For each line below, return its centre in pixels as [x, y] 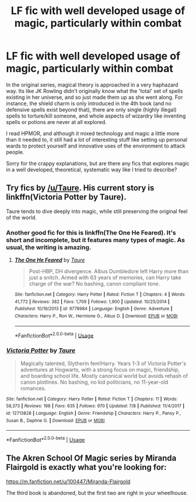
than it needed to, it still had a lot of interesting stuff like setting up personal [97, 139]
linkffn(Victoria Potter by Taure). [66, 197]
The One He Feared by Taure [50, 260]
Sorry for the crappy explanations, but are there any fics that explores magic [98, 163]
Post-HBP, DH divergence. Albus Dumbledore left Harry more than [108, 271]
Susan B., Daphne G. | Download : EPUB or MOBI [55, 420]
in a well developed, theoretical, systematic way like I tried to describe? [92, 169]
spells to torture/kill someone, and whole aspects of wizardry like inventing [96, 116]
